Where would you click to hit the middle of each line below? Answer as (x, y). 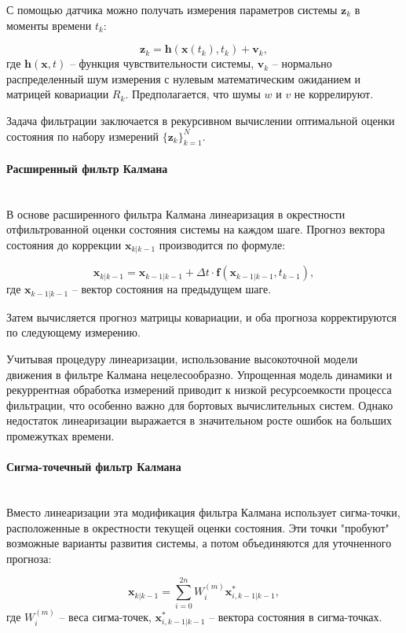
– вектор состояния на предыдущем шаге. (172, 289)
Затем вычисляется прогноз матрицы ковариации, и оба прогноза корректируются (201, 316)
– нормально (302, 63)
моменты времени (49, 25)
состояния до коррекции (64, 244)
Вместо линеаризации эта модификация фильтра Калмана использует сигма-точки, (203, 512)
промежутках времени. (60, 436)
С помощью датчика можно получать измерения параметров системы (172, 9)
